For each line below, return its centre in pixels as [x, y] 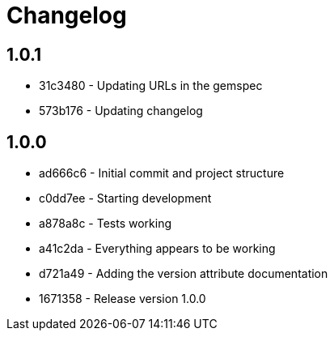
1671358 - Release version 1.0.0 [123, 299]
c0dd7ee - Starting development [125, 198]
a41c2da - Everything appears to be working [157, 249]
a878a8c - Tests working [106, 224]
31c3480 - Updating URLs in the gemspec [151, 86]
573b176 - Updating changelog [121, 111]
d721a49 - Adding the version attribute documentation [184, 274]
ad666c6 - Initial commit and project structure [162, 173]
